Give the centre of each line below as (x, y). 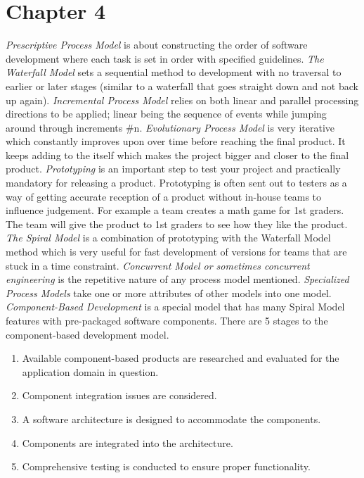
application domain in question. (90, 371)
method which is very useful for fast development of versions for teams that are (176, 252)
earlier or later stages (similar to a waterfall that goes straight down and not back (182, 86)
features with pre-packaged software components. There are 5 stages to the (167, 320)
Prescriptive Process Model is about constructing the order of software (157, 45)
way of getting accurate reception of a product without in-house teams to (164, 196)
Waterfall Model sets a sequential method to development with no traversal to (174, 72)
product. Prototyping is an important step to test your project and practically (173, 169)
